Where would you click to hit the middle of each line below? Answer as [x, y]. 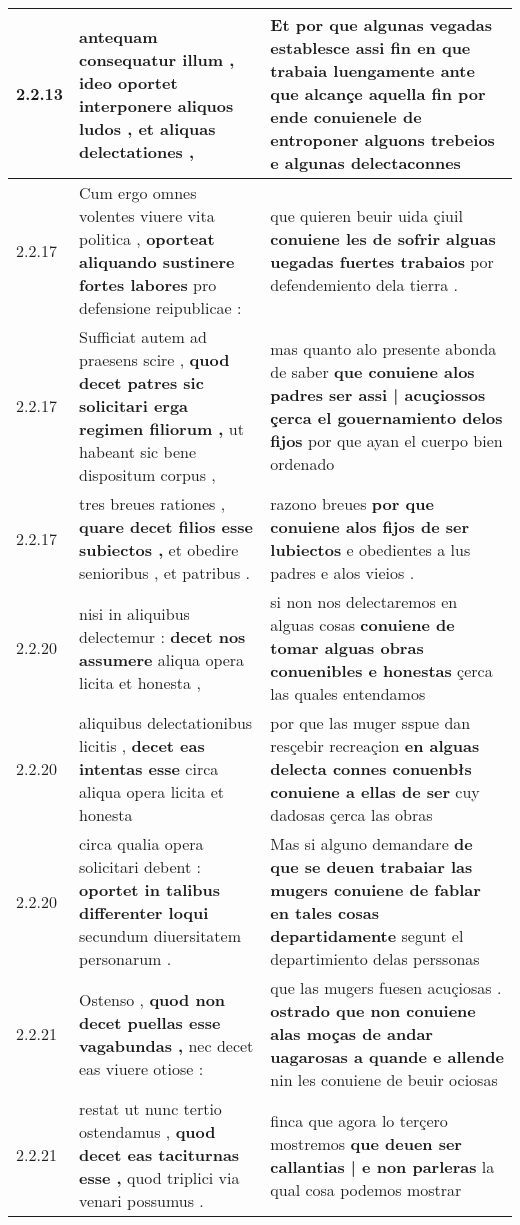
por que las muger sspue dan [370, 722]
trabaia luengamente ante [372, 70]
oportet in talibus [150, 889]
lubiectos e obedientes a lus [370, 549]
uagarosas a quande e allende [387, 1056]
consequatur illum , [157, 59]
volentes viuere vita [147, 215]
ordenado [302, 463]
